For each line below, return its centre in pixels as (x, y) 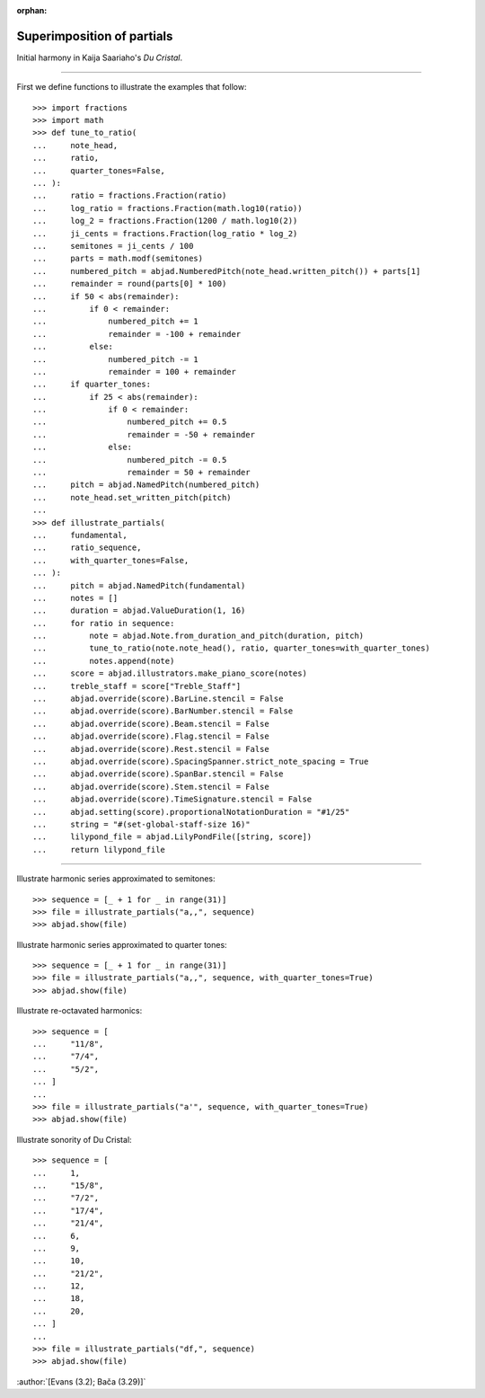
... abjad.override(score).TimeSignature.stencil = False (172, 799)
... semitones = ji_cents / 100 (113, 246)
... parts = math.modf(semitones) (118, 259)
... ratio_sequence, (87, 548)
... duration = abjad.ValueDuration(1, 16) (139, 611)
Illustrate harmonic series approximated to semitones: (116, 879)
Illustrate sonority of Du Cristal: (74, 1139)
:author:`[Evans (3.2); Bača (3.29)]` (81, 1381)
